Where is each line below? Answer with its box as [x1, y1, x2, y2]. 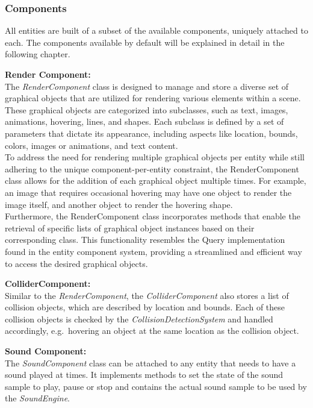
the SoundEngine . [5, 392, 70, 404]
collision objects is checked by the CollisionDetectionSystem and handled [5, 312, 273, 325]
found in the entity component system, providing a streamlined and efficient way [5, 245, 302, 257]
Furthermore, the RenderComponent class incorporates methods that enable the [5, 210, 300, 222]
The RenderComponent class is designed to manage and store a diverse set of [5, 80, 289, 92]
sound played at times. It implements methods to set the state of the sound [5, 368, 284, 381]
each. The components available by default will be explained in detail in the [5, 36, 285, 48]
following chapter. [5, 48, 70, 60]
